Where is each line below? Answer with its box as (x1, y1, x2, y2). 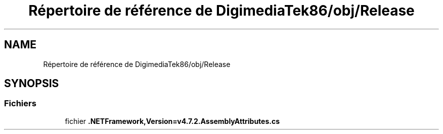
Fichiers (4, 98, 36, 109)
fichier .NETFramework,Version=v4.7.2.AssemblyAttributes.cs (65, 116, 280, 125)
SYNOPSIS (4, 77, 59, 90)
